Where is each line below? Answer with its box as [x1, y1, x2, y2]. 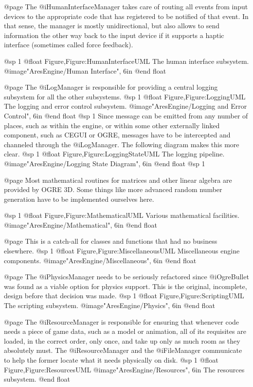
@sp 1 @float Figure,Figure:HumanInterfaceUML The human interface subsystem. [4, 56, 249, 66]
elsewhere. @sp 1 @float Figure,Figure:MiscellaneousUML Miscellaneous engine [4, 246, 240, 256]
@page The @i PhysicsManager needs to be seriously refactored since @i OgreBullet [4, 271, 249, 282]
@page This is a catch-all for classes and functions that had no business [4, 236, 217, 246]
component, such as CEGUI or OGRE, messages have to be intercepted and [4, 130, 231, 140]
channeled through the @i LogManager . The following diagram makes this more [4, 139, 239, 149]
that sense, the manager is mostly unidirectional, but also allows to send [4, 20, 220, 31]
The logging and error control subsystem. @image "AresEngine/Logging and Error [4, 101, 247, 111]
